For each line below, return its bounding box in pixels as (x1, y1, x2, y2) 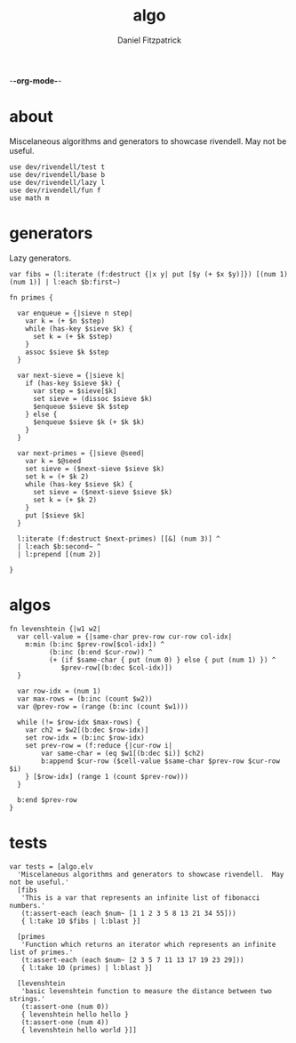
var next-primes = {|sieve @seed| (17, 448, 145, 458)
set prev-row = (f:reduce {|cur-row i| (25, 741, 173, 750)
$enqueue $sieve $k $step (32, 402, 129, 411)
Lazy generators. (9, 253, 72, 263)
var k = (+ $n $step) (25, 317, 105, 325)
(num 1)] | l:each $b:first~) (9, 277, 122, 286)
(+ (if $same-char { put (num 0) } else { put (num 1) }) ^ (48, 655, 276, 664)
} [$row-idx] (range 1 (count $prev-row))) (25, 772, 189, 781)
